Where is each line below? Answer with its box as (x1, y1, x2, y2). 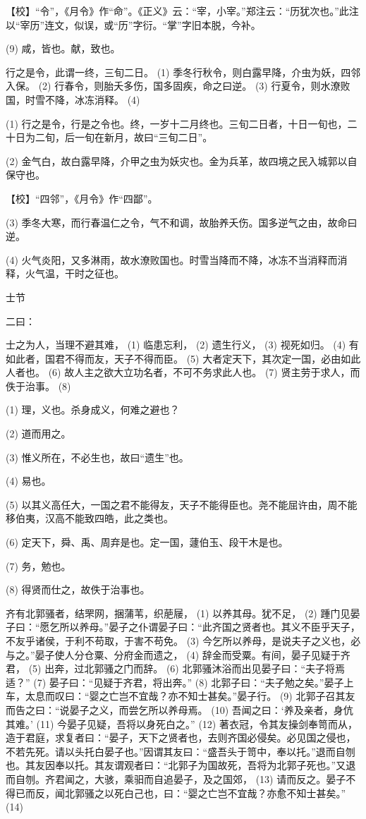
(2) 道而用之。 (6, 426, 71, 441)
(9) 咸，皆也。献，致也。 (6, 41, 121, 56)
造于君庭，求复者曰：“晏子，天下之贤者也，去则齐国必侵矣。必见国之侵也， (6, 730, 356, 745)
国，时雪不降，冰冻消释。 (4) (6, 92, 140, 107)
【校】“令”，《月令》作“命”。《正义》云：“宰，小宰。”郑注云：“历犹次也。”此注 (6, 4, 359, 18)
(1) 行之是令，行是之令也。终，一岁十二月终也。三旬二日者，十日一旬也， (6, 116, 348, 131)
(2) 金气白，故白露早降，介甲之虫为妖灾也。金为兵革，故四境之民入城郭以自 (6, 153, 358, 168)
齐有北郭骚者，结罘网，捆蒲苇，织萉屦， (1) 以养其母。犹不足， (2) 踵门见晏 (6, 605, 360, 620)
